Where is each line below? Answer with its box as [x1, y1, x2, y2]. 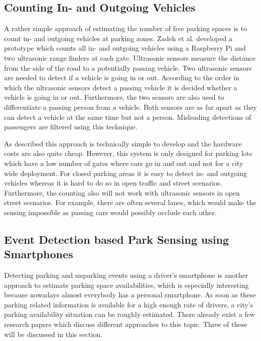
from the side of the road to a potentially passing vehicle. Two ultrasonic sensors [4, 62, 252, 73]
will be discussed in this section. [4, 328, 102, 339]
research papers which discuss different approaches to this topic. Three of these [4, 319, 247, 329]
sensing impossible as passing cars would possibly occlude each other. [4, 207, 217, 217]
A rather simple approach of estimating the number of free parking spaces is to [4, 23, 247, 34]
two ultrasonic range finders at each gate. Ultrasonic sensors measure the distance [4, 52, 255, 63]
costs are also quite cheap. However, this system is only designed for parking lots [4, 148, 252, 158]
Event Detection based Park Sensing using [4, 231, 229, 247]
